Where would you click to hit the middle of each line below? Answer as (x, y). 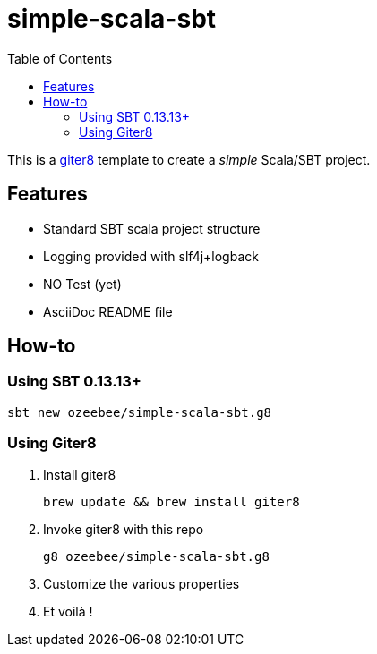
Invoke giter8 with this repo (124, 529)
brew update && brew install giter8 (171, 501)
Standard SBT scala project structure (152, 228)
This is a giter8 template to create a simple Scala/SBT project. (189, 159)
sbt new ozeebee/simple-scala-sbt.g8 (140, 412)
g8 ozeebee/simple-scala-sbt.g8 (156, 556)
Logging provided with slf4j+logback (151, 256)
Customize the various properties (141, 583)
